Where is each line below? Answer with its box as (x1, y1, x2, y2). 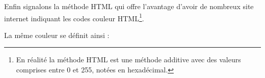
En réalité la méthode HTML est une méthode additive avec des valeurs (16, 54, 241, 65)
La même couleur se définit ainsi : (4, 29, 110, 40)
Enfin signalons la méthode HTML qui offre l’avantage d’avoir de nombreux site (4, 1, 254, 11)
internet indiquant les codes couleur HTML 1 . (4, 11, 144, 23)
